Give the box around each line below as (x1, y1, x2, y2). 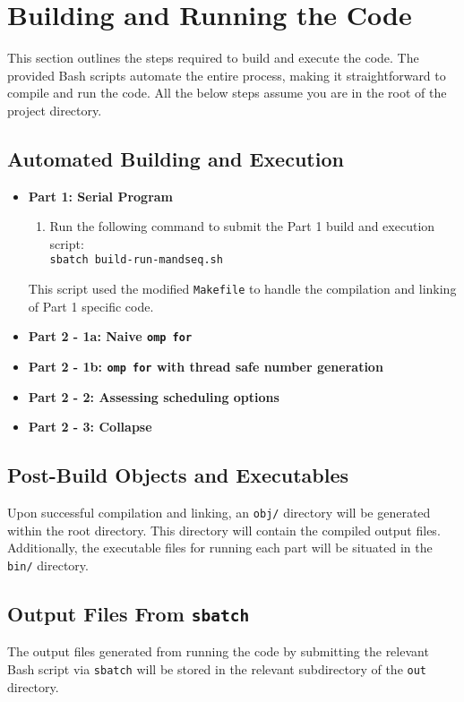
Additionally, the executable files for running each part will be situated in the (7, 538, 433, 557)
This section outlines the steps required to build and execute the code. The (7, 48, 419, 67)
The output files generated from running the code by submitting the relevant (7, 642, 429, 661)
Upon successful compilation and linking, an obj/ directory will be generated (7, 503, 431, 522)
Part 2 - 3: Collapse (28, 417, 152, 436)
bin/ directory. (7, 555, 89, 574)
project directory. (7, 100, 102, 119)
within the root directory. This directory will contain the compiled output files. (7, 520, 441, 539)
